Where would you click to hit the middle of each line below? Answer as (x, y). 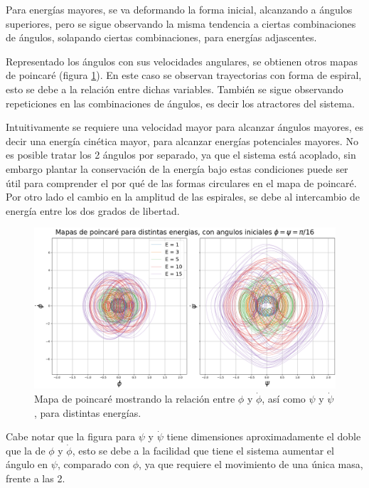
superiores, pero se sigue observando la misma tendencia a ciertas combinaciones (181, 23)
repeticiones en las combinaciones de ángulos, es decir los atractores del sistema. (180, 103)
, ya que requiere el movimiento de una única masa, (251, 464)
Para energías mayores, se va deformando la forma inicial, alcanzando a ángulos (179, 9)
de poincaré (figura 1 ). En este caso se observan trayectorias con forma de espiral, (184, 75)
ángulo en (27, 464)
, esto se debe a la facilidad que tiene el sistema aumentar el (203, 450)
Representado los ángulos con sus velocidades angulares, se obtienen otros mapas (182, 61)
